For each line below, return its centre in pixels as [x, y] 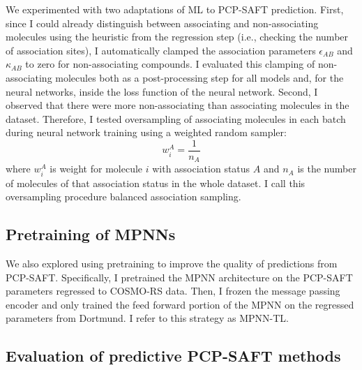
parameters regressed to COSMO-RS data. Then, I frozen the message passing [173, 291]
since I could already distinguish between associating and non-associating [162, 23]
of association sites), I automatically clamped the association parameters [161, 50]
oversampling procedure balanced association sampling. [123, 197]
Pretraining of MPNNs [91, 234]
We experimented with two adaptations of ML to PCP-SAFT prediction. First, [175, 9]
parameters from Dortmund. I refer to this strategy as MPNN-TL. [147, 318]
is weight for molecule [96, 169]
